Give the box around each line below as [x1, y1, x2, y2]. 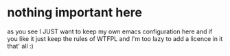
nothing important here [7, 5, 143, 20]
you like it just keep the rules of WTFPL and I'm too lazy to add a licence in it [7, 34, 223, 42]
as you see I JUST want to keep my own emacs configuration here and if [7, 27, 213, 36]
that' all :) [7, 42, 34, 50]
